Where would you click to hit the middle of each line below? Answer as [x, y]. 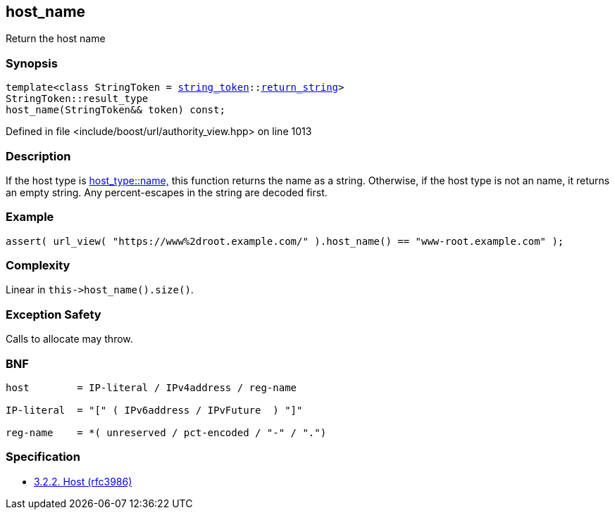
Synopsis [32, 63]
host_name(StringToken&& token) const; [116, 110]
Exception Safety [54, 314]
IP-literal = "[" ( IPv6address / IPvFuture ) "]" [154, 410]
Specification [43, 457]
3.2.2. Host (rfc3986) [83, 481]
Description [38, 156]
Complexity [38, 266]
